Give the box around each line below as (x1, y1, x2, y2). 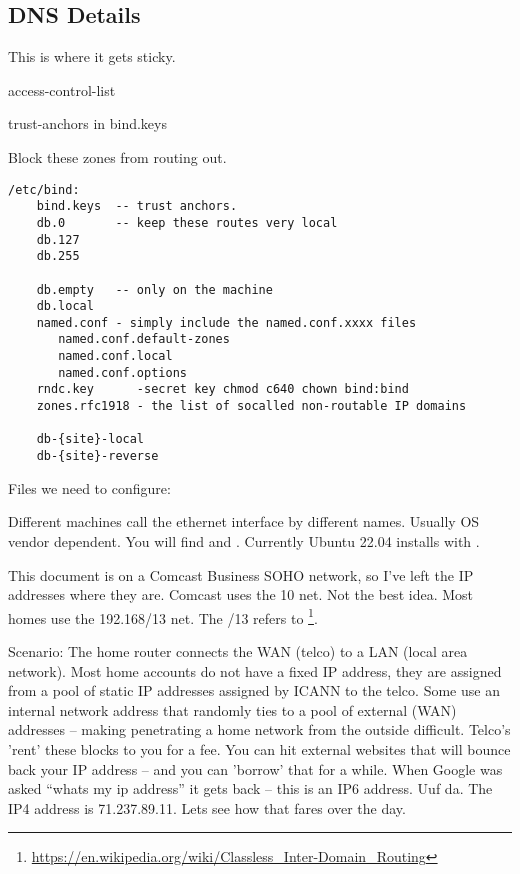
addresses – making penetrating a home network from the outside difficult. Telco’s (8, 719, 511, 740)
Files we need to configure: (8, 477, 171, 498)
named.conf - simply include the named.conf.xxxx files (36, 315, 417, 330)
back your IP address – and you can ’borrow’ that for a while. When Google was (8, 758, 503, 779)
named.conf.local (58, 349, 173, 364)
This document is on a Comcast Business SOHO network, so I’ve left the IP (8, 564, 474, 585)
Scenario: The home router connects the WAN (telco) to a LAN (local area (8, 640, 468, 661)
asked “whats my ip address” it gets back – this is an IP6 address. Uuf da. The (8, 778, 493, 799)
